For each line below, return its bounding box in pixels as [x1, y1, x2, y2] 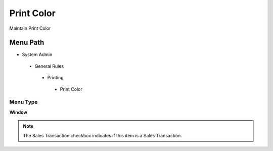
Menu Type [9, 98, 38, 106]
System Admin [22, 52, 53, 58]
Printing [47, 75, 64, 81]
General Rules [34, 63, 64, 69]
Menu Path [9, 38, 44, 47]
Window [9, 109, 28, 115]
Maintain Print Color [9, 25, 51, 31]
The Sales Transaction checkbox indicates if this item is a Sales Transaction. [23, 132, 182, 138]
